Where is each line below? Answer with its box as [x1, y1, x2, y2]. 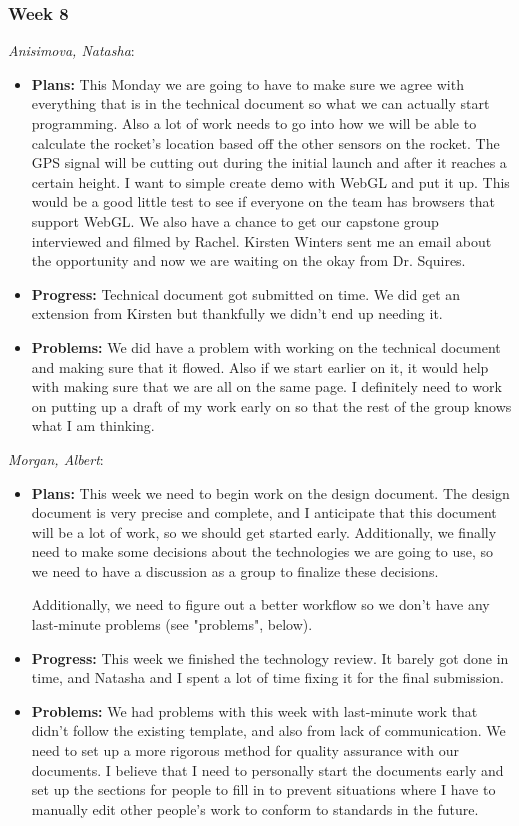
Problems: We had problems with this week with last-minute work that [31, 700, 478, 721]
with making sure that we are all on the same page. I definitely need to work [31, 376, 502, 397]
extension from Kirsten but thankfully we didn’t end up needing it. [31, 303, 443, 324]
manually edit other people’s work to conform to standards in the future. [31, 798, 479, 819]
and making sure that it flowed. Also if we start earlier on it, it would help [31, 356, 489, 377]
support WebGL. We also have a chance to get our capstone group [31, 210, 439, 231]
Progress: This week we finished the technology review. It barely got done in [31, 647, 509, 668]
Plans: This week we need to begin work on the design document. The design [31, 482, 510, 503]
